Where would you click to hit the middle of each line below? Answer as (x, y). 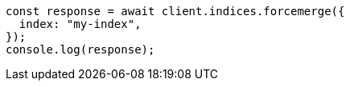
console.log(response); (80, 49)
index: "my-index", (80, 24)
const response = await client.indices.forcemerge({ (175, 11)
